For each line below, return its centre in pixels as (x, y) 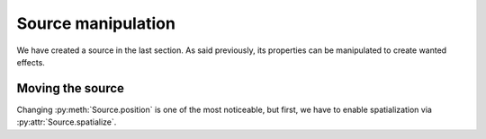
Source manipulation (96, 23)
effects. (31, 62)
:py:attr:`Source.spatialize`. (67, 122)
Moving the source (71, 88)
